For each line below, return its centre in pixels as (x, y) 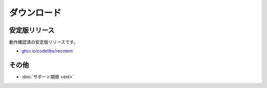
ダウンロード (35, 13)
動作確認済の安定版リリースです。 (44, 42)
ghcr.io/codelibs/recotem (47, 51)
